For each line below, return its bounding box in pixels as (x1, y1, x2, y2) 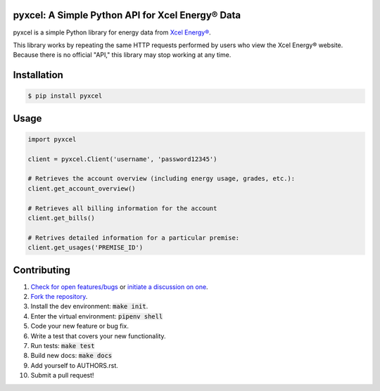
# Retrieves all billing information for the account (27, 204, 217, 212)
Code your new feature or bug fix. (30, 322, 129, 331)
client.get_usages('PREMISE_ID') (27, 243, 144, 252)
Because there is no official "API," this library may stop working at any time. (13, 51, 232, 59)
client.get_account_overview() (27, 184, 137, 193)
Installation (13, 69, 63, 81)
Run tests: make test (30, 342, 95, 350)
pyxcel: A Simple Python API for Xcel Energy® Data (13, 9, 241, 21)
